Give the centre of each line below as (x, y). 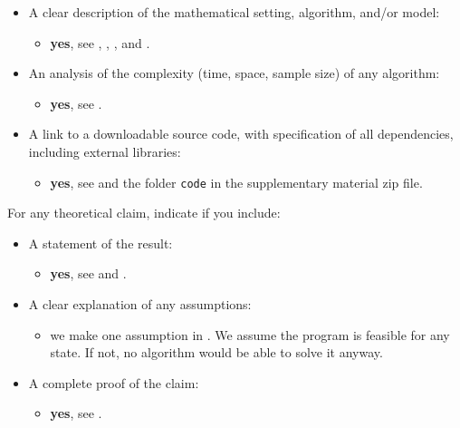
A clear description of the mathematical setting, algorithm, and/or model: (234, 12)
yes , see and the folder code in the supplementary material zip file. (236, 182)
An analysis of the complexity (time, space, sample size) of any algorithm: (234, 73)
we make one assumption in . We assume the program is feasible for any (250, 334)
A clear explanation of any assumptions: (140, 304)
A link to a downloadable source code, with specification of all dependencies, (241, 134)
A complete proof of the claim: (114, 382)
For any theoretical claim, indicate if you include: (144, 213)
